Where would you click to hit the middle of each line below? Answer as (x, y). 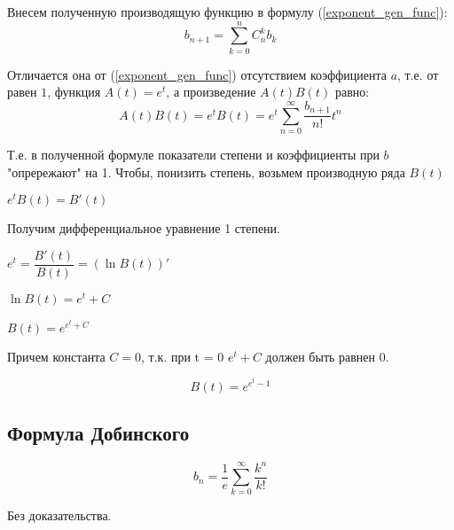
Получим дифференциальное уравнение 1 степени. (144, 228)
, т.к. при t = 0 (183, 356)
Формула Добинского (98, 433)
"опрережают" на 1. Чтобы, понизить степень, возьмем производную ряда (206, 171)
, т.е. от (418, 74)
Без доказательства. (59, 515)
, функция (74, 92)
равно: (352, 92)
